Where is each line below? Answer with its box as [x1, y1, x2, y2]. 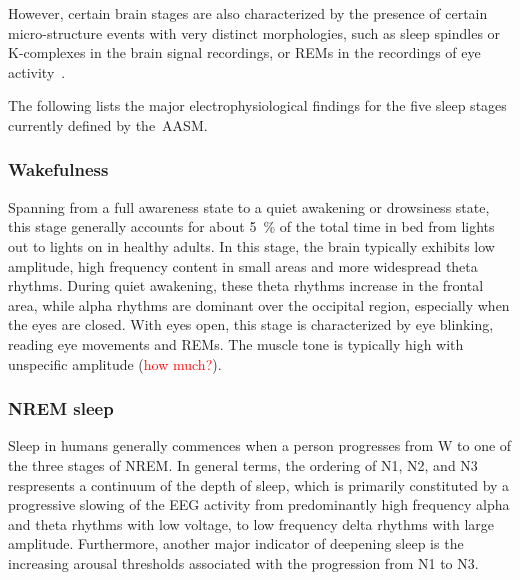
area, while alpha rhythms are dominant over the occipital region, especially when [8, 294, 510, 315]
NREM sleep [8, 396, 114, 421]
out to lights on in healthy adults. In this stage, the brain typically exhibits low [8, 235, 495, 256]
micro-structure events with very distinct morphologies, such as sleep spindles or [8, 22, 501, 43]
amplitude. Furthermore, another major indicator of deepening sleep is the [8, 533, 464, 554]
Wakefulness [8, 157, 109, 182]
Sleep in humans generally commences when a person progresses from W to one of [8, 435, 512, 456]
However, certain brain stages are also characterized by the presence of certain [8, 3, 488, 23]
